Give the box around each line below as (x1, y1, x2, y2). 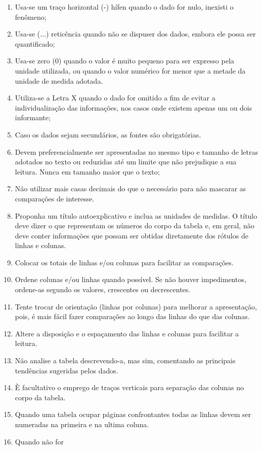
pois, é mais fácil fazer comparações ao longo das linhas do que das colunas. (15, 311, 250, 322)
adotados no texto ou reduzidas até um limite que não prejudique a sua (15, 156, 237, 167)
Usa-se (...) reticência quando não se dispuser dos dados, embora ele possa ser (15, 28, 256, 39)
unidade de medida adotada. (15, 75, 103, 86)
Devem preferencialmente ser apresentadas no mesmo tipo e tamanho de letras (15, 146, 258, 157)
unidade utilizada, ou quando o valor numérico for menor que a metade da (15, 65, 246, 76)
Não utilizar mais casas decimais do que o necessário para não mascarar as (15, 183, 246, 194)
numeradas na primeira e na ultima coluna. (15, 419, 149, 429)
